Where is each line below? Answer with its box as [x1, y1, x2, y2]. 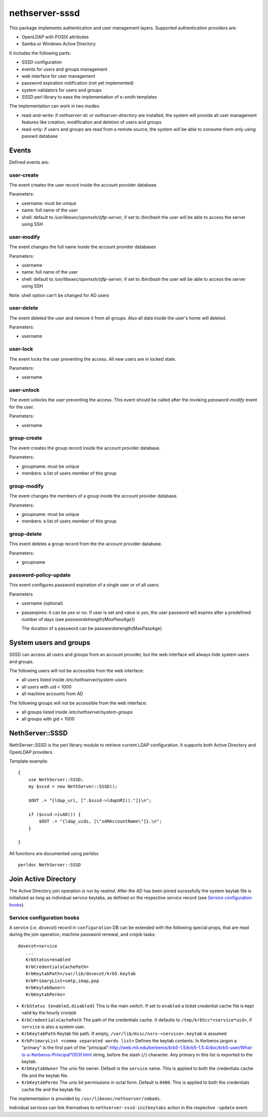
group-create [9, 434, 42, 441]
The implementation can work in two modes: [9, 103, 100, 109]
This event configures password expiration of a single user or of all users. [9, 582, 160, 588]
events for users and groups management [21, 66, 108, 72]
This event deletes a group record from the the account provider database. [9, 541, 162, 547]
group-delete [9, 530, 42, 537]
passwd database [21, 133, 58, 139]
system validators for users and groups [21, 87, 102, 93]
